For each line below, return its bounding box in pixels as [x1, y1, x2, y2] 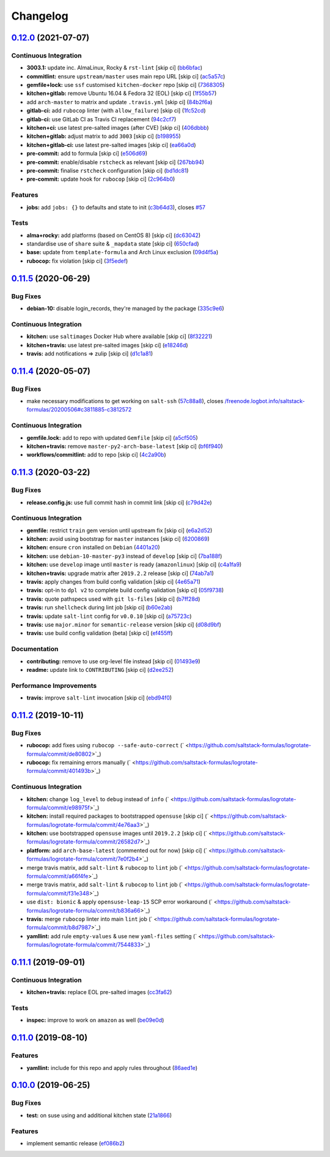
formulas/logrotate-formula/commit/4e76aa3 [26, 821, 140, 828]
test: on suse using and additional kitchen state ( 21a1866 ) [26, 1112, 172, 1119]
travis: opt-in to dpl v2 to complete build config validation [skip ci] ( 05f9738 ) [26, 587, 224, 594]
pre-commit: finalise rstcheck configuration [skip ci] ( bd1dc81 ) [26, 167, 189, 174]
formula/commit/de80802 [26, 750, 92, 758]
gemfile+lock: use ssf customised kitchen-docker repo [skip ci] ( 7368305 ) [26, 81, 225, 89]
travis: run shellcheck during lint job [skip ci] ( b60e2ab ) [26, 604, 173, 611]
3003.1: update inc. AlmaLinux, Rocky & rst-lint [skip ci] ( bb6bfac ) [26, 64, 203, 72]
